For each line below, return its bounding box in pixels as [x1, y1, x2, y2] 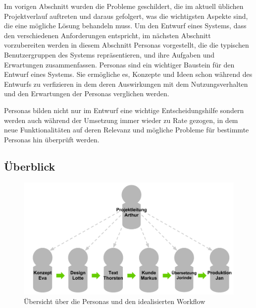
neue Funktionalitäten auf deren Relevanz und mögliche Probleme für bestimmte [4, 124, 249, 135]
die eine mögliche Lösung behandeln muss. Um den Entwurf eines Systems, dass [4, 20, 247, 31]
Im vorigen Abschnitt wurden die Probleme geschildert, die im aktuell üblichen [4, 1, 244, 11]
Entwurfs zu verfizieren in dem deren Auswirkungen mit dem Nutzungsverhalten [4, 78, 248, 89]
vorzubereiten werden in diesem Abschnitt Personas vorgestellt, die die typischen [4, 40, 249, 50]
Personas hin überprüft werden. [4, 134, 100, 144]
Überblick [4, 158, 55, 174]
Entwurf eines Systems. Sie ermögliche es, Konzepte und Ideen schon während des [4, 69, 253, 79]
